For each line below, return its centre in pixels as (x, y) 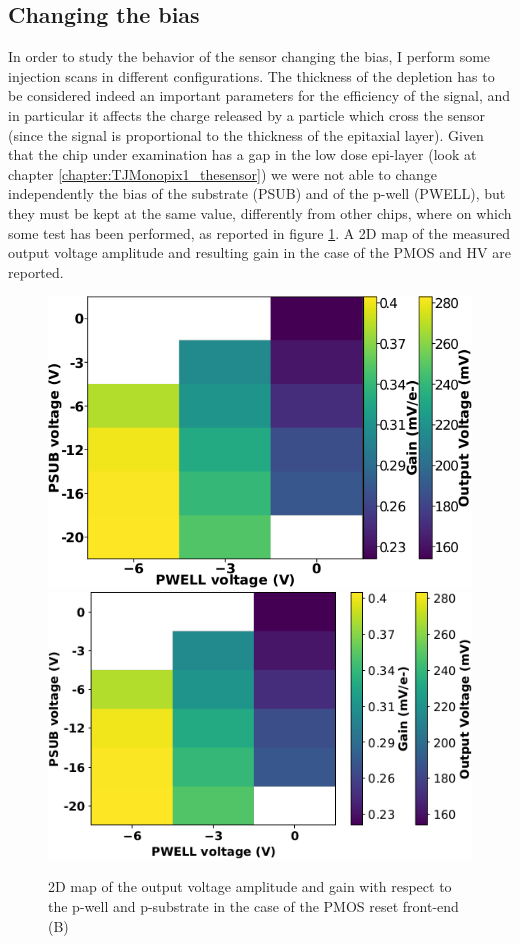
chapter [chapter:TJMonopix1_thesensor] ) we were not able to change (223, 173)
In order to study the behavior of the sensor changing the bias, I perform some (249, 56)
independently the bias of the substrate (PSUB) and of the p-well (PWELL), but (257, 193)
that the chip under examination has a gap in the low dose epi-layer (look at (242, 154)
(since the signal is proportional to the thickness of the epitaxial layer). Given (246, 134)
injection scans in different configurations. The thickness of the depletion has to (251, 75)
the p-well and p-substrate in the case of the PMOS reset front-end (253, 905)
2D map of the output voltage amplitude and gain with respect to (250, 886)
